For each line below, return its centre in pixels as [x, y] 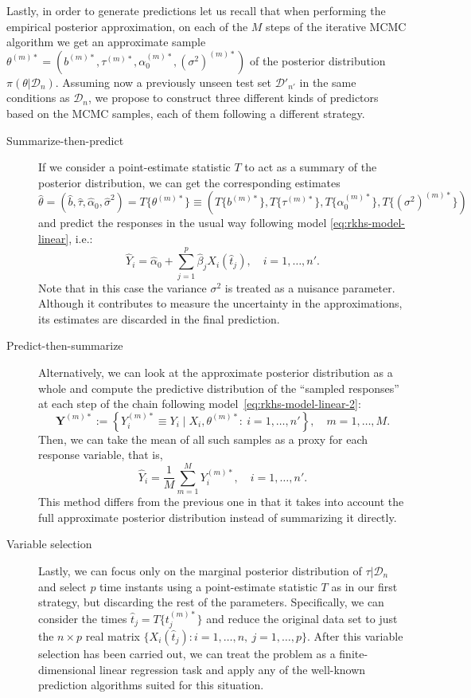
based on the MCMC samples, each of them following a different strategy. [186, 113]
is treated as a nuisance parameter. [310, 287]
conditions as [38, 98]
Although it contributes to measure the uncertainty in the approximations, [220, 303]
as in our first [364, 586]
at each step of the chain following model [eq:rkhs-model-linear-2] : [200, 404]
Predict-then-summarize [65, 345]
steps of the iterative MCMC [336, 26]
